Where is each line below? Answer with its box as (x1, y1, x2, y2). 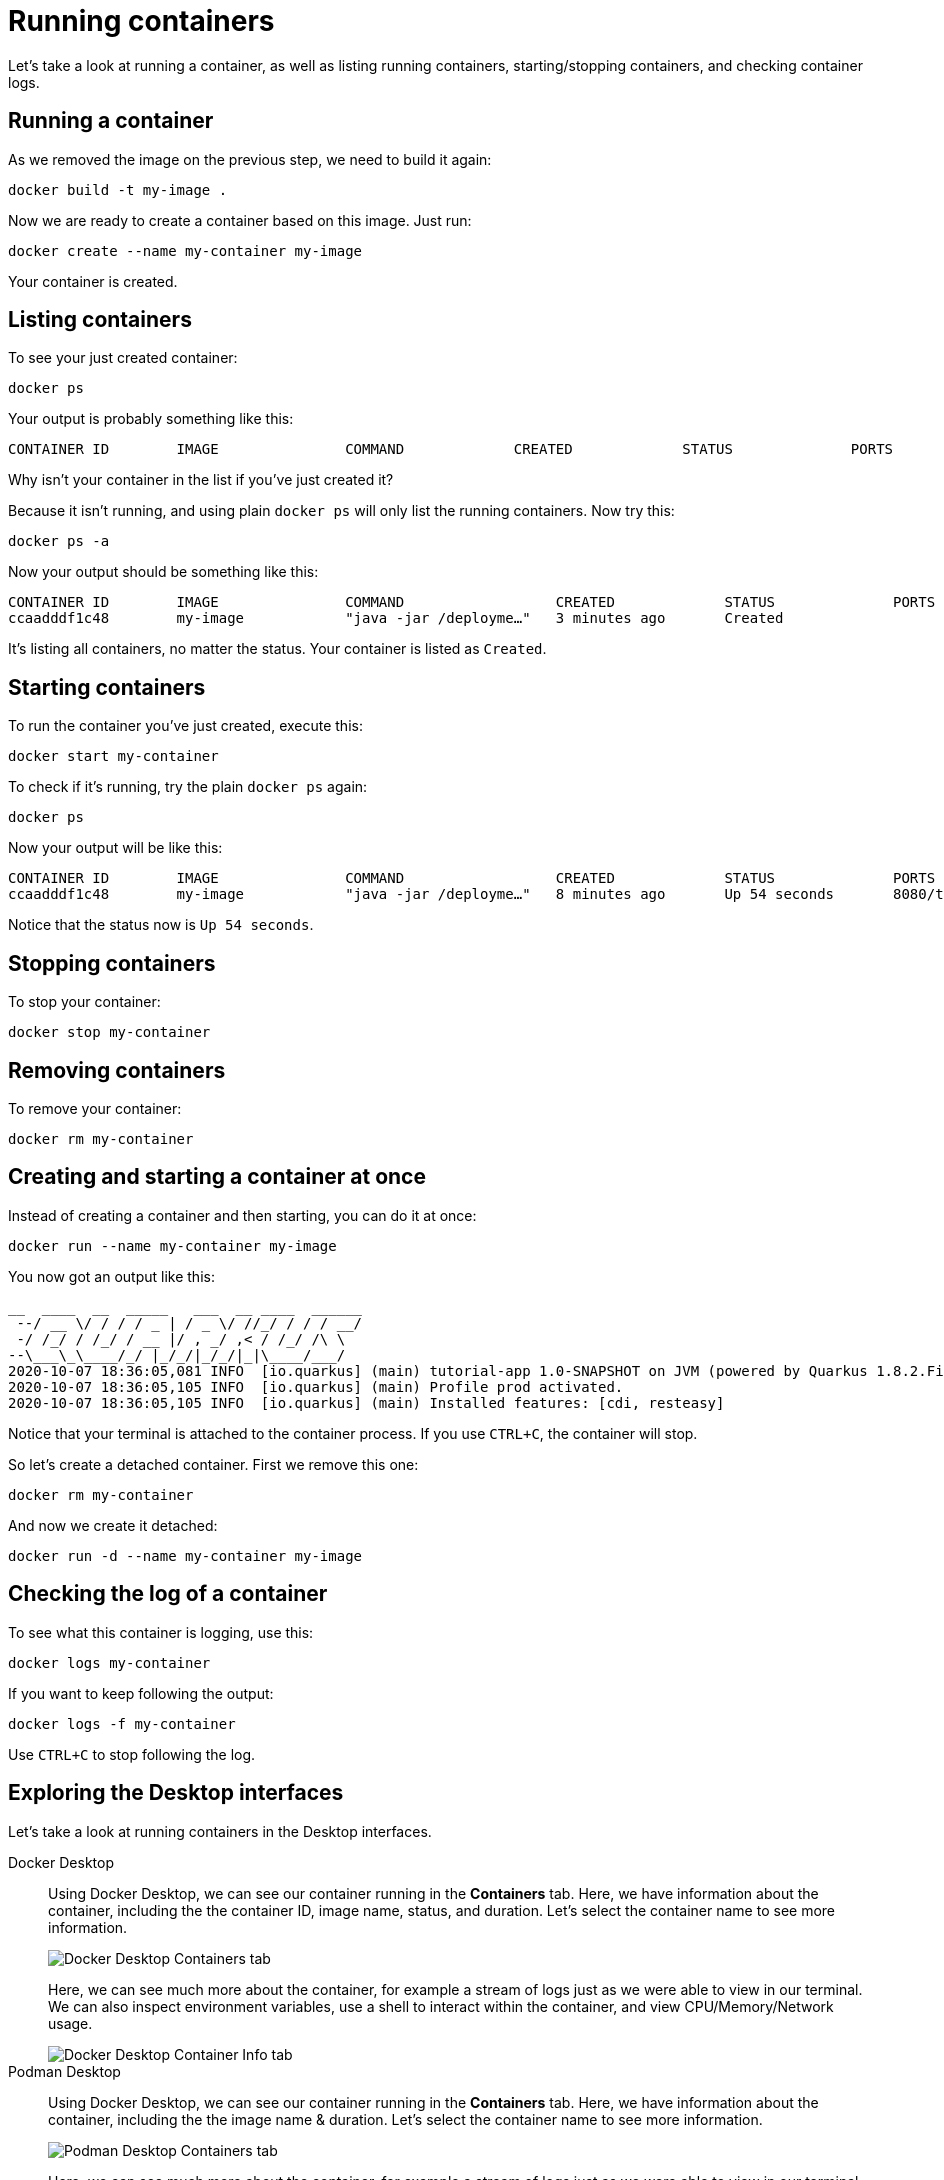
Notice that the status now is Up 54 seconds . (8, 916, 314, 934)
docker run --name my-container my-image (8, 1237, 337, 1254)
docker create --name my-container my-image (8, 242, 363, 259)
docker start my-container (8, 748, 219, 765)
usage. (48, 2014, 93, 2032)
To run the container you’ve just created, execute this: (8, 717, 363, 735)
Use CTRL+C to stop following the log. (8, 1745, 256, 1763)
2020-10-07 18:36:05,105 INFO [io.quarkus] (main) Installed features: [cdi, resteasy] (8, 1394, 725, 1411)
